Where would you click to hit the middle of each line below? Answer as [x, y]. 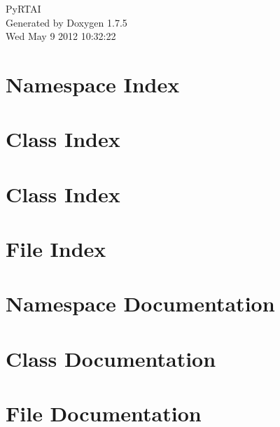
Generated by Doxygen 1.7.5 [66, 22]
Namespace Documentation [140, 303]
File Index [56, 249]
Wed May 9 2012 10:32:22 [61, 36]
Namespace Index [93, 84]
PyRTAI [23, 8]
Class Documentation [111, 358]
